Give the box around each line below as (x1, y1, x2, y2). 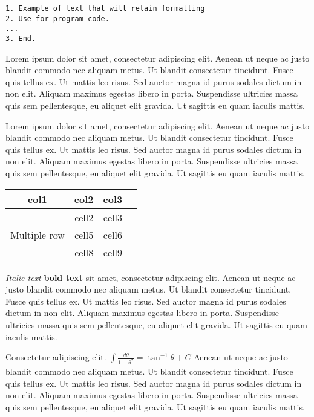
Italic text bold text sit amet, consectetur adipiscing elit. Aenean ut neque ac (5, 271, 296, 283)
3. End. (5, 34, 36, 43)
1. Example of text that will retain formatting (5, 4, 205, 13)
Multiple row (10, 227, 65, 242)
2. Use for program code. (5, 14, 110, 23)
